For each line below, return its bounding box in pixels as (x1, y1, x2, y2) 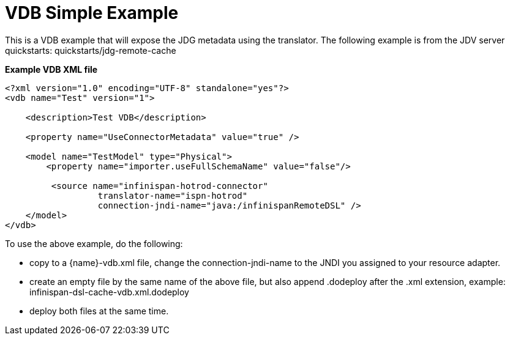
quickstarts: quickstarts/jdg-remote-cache (5, 45, 176, 56)
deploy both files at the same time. (29, 305, 169, 316)
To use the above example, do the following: (5, 238, 183, 249)
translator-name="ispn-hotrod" (97, 190, 248, 201)
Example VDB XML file (5, 64, 98, 75)
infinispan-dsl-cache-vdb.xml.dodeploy (29, 286, 189, 297)
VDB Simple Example (5, 2, 179, 23)
